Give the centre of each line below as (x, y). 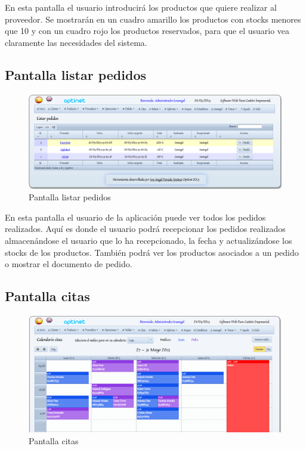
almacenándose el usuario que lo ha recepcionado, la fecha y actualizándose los (149, 240)
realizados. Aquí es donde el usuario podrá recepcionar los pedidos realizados (145, 229)
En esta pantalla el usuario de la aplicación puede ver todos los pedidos (135, 217)
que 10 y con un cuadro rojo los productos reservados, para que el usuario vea (147, 31)
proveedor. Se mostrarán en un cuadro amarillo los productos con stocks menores (153, 19)
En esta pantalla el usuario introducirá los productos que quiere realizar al (141, 7)
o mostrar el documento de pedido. (69, 264)
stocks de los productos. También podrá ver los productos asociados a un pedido (152, 252)
